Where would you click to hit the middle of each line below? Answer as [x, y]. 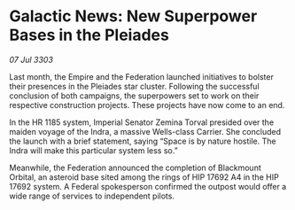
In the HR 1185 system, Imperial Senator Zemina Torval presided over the [142, 122]
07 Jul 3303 [31, 59]
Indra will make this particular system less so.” [94, 150]
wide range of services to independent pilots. [92, 196]
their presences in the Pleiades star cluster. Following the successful [134, 86]
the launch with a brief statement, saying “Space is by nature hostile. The [143, 141]
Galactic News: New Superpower [133, 16]
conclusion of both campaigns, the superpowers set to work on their [134, 96]
